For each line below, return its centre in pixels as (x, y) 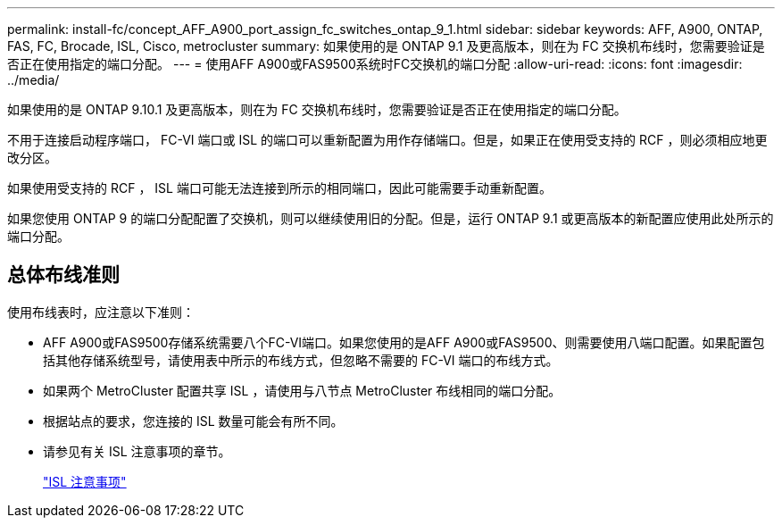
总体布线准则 (63, 275)
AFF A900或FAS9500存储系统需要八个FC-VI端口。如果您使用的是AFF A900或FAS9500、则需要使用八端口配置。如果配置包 (404, 342)
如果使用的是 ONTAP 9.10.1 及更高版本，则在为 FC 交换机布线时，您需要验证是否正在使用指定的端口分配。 (317, 109)
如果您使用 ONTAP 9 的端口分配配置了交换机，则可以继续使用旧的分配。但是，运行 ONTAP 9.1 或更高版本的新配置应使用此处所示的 (391, 218)
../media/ (33, 80)
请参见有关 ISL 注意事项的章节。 (137, 451)
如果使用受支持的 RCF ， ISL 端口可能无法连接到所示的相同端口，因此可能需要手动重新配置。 (279, 188)
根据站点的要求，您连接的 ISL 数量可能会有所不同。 (193, 421)
